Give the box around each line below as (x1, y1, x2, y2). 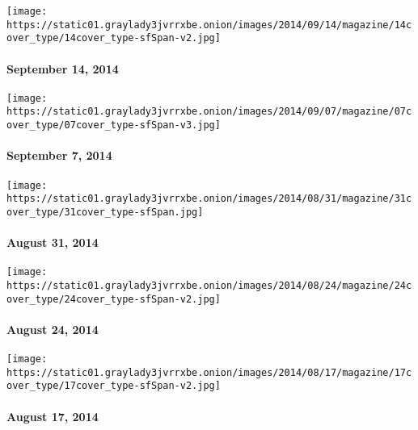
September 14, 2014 (6, 60, 119, 77)
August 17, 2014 (6, 407, 99, 424)
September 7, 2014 (6, 147, 112, 164)
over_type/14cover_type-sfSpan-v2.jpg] (6, 32, 221, 44)
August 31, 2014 (6, 234, 99, 251)
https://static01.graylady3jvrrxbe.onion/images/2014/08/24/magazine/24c (6, 279, 412, 291)
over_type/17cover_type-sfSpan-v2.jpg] (6, 380, 221, 392)
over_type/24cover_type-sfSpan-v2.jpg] (6, 293, 221, 305)
